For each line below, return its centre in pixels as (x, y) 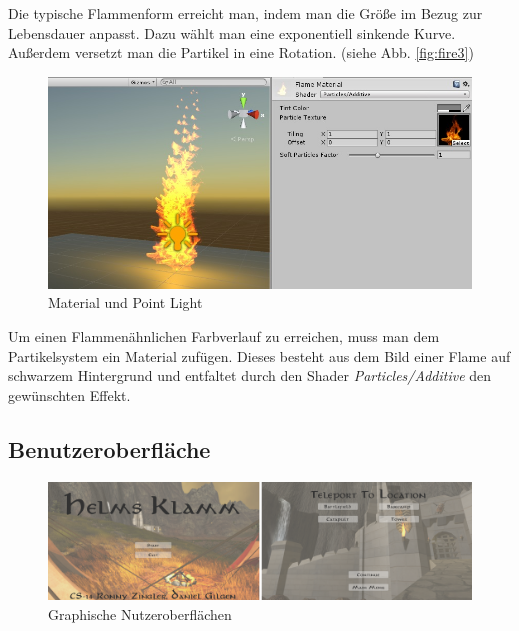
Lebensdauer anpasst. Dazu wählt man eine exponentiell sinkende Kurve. (232, 32)
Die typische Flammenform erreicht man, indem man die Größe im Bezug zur (245, 13)
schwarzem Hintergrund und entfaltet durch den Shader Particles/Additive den (250, 375)
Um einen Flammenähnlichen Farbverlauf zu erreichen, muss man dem (224, 335)
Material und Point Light (125, 302)
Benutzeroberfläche (109, 448)
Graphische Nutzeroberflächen (140, 613)
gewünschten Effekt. (69, 394)
